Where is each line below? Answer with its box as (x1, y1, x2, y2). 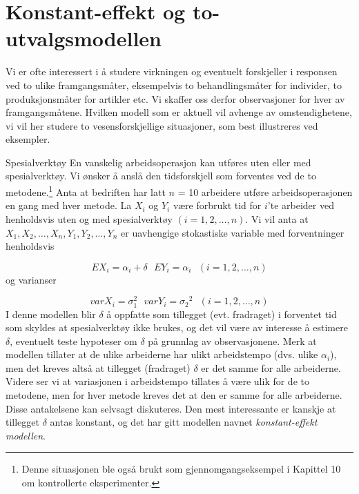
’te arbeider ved (267, 198, 334, 213)
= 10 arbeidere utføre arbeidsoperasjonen (177, 184, 353, 199)
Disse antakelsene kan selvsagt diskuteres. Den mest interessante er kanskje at (6, 401, 336, 415)
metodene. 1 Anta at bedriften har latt (6, 183, 166, 199)
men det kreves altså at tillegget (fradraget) (6, 360, 191, 375)
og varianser (6, 272, 57, 286)
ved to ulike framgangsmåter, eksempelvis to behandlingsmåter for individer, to (6, 77, 342, 92)
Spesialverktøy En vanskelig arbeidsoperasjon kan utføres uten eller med (6, 155, 311, 169)
